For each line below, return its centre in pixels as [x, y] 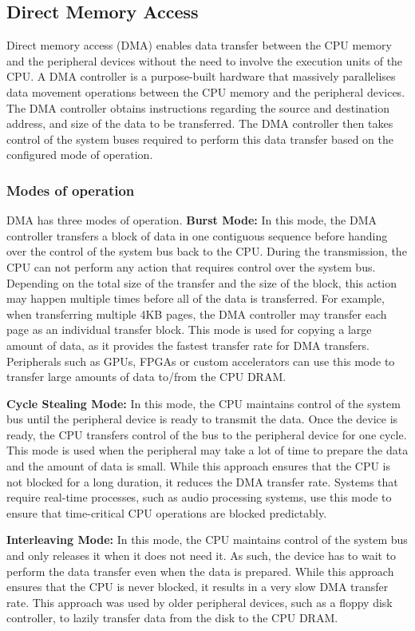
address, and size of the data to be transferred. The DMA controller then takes [200, 123]
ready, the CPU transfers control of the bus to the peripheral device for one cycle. [207, 434]
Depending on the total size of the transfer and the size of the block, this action [202, 282]
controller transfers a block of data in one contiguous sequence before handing [197, 235]
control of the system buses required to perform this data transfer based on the [200, 139]
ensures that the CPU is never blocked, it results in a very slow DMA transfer [198, 587]
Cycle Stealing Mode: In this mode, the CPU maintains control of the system [204, 403]
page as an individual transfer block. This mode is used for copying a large [189, 329]
